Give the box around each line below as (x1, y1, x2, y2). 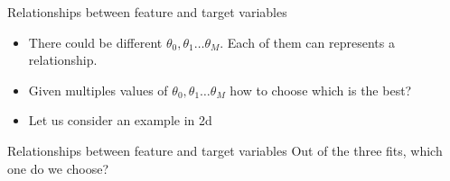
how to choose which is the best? (230, 80, 412, 99)
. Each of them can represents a (220, 32, 395, 51)
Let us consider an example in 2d (28, 111, 212, 130)
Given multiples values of (28, 80, 168, 99)
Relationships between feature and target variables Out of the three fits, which (7, 140, 443, 159)
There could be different (28, 32, 163, 51)
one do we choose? (7, 158, 109, 177)
